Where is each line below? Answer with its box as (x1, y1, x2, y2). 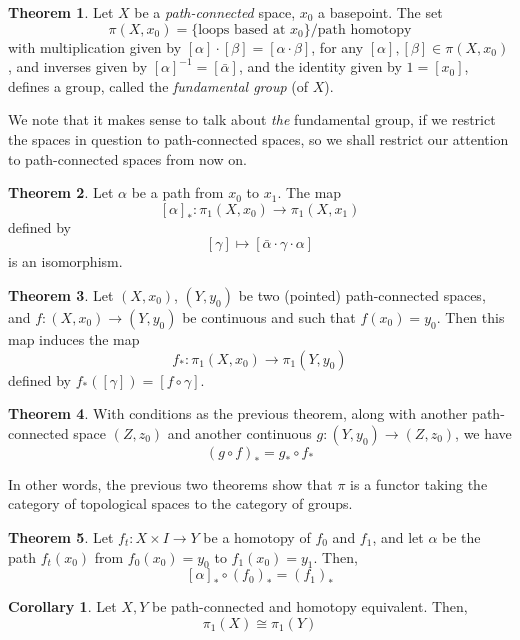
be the (442, 526, 481, 547)
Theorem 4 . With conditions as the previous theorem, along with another (8, 403, 468, 424)
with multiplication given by (8, 36, 182, 57)
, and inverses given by (8, 56, 148, 77)
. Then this (436, 306, 505, 327)
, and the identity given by (238, 56, 402, 77)
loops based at (198, 22, 286, 37)
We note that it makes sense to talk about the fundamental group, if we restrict (8, 109, 496, 130)
